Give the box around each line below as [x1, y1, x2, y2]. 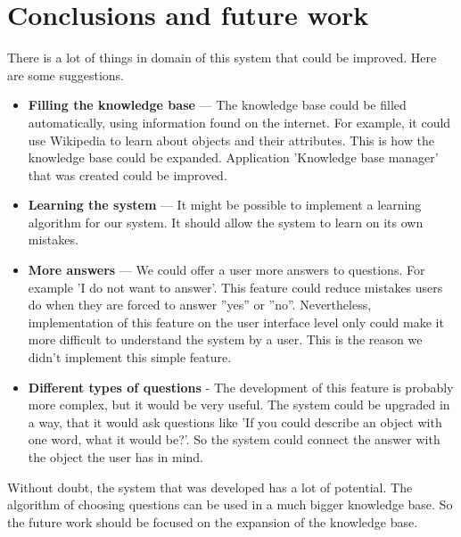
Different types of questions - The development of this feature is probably [28, 377, 454, 396]
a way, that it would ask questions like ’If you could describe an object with [28, 412, 442, 431]
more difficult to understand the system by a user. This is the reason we [28, 330, 423, 349]
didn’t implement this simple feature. [28, 348, 232, 367]
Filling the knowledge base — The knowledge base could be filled [28, 95, 407, 114]
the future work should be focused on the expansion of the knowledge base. [7, 512, 418, 531]
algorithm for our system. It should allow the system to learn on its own [28, 212, 424, 231]
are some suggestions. [7, 65, 124, 84]
